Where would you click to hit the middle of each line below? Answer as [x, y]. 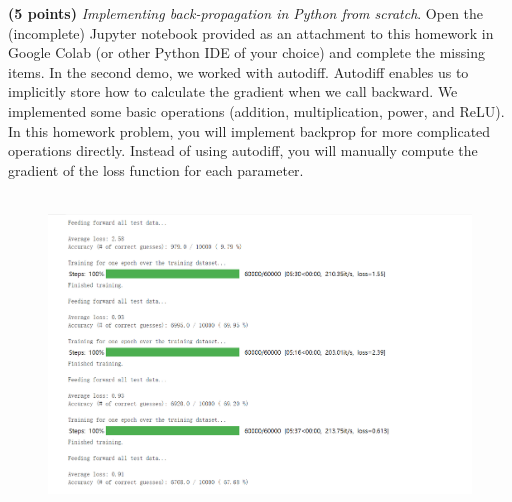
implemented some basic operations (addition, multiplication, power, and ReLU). [256, 110]
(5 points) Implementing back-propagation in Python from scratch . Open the [246, 13]
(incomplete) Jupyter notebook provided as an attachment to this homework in [251, 32]
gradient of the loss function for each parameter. [156, 169]
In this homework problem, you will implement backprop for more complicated [249, 130]
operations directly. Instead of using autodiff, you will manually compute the [243, 150]
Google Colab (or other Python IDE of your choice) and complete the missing [246, 52]
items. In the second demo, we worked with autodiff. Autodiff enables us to [238, 71]
